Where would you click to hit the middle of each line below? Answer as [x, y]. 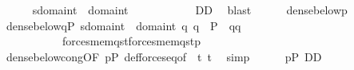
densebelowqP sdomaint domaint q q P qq [123, 25]
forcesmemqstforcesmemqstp [131, 41]
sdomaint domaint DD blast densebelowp [190, 10]
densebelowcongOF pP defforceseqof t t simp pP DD [164, 56]
